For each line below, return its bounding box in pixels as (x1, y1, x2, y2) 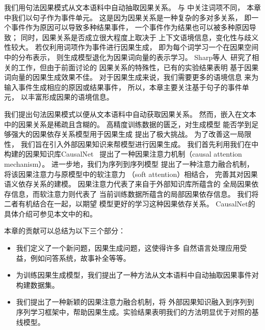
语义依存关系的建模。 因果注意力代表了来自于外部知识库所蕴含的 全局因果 (4, 178, 252, 189)
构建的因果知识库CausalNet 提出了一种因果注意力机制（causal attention (4, 148, 242, 159)
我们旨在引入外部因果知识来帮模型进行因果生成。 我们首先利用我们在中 (20, 138, 259, 149)
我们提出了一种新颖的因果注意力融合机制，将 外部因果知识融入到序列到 (16, 296, 254, 307)
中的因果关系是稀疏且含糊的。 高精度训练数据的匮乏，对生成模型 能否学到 (4, 118, 252, 129)
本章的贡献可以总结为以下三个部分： (4, 225, 125, 236)
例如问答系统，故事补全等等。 (30, 252, 130, 263)
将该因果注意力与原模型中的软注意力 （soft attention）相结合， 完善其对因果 (4, 168, 258, 179)
